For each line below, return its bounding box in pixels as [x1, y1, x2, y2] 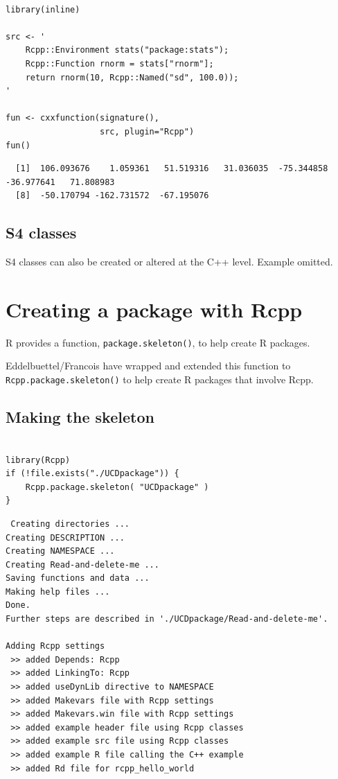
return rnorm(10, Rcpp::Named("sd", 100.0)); [25, 72, 239, 82]
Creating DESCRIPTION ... [6, 532, 125, 543]
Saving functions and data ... [6, 573, 150, 584]
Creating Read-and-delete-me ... [6, 559, 159, 570]
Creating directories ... [10, 518, 130, 529]
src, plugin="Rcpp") [100, 126, 195, 137]
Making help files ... [6, 586, 110, 597]
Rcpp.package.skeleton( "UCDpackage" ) [25, 482, 209, 492]
